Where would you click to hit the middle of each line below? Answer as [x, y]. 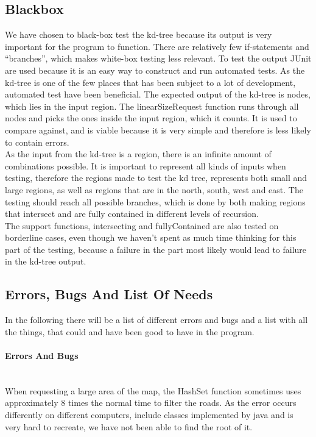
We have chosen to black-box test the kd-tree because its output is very [139, 34]
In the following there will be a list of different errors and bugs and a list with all [156, 320]
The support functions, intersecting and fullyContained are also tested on [142, 225]
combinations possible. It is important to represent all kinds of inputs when [146, 165]
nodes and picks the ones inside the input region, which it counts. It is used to [151, 118]
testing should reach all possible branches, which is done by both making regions [155, 201]
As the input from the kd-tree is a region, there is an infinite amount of [138, 154]
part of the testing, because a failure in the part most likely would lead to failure [156, 249]
